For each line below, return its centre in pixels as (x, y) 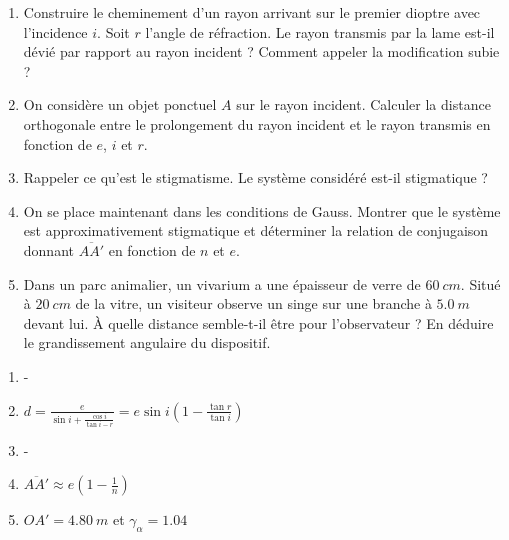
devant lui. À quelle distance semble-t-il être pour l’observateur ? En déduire (258, 322)
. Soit (113, 31)
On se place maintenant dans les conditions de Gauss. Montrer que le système (262, 210)
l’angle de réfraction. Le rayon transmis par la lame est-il (320, 31)
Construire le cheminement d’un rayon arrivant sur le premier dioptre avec (252, 12)
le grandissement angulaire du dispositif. (147, 342)
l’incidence (55, 31)
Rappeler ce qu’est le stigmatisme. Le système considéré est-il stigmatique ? (255, 177)
